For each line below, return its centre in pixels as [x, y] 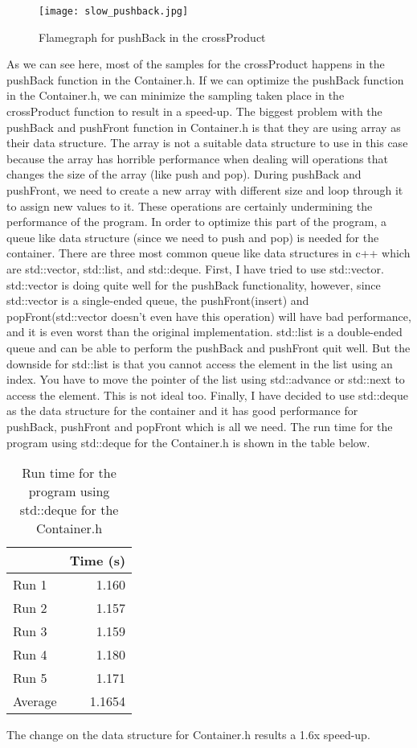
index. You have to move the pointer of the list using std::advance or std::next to [206, 379]
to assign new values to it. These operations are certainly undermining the [190, 205]
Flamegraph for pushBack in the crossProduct [152, 37]
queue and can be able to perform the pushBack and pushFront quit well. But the [208, 347]
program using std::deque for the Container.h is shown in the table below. [188, 442]
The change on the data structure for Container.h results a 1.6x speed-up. [188, 735]
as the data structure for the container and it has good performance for [182, 411]
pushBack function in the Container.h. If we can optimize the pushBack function [205, 79]
